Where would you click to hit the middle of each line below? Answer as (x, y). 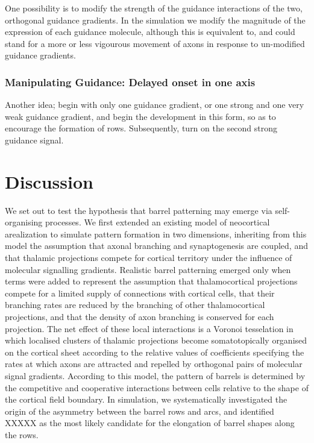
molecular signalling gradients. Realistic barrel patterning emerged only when (148, 269)
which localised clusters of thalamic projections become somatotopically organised (156, 340)
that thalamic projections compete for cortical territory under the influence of (149, 258)
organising (24, 222)
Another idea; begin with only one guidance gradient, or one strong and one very (155, 105)
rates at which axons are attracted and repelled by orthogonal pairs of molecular (154, 364)
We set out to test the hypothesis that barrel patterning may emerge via (139, 210)
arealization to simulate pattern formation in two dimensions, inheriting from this (156, 234)
